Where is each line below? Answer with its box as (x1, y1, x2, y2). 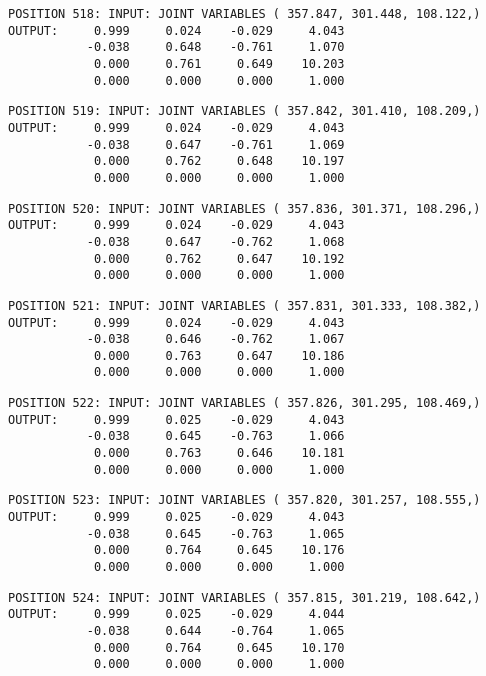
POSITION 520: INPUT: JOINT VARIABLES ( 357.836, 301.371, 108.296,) (8, 201, 481, 216)
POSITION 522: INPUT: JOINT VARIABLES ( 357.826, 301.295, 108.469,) (8, 396, 481, 411)
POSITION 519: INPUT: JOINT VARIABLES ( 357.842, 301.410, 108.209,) (8, 104, 481, 119)
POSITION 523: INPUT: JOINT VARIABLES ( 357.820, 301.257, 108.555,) (8, 493, 481, 508)
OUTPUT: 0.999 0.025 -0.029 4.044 (8, 607, 345, 622)
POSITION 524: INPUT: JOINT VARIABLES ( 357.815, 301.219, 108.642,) (8, 590, 481, 605)
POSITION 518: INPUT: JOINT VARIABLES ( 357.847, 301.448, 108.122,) (8, 7, 481, 21)
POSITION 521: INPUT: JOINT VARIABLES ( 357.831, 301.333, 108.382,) (8, 298, 481, 313)
